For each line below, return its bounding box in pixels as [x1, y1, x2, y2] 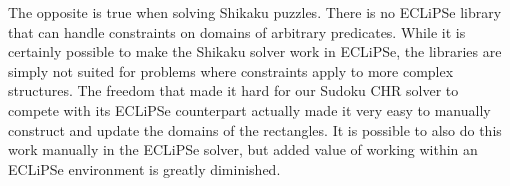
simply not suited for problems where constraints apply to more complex [8, 60, 454, 81]
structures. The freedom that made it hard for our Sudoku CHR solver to [8, 80, 459, 101]
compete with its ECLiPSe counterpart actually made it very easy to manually [8, 99, 491, 120]
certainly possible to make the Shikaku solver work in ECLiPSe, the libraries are [8, 41, 502, 62]
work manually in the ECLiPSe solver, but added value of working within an [8, 139, 478, 160]
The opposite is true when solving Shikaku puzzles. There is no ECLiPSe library [8, 2, 502, 22]
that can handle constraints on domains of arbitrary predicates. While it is [8, 21, 466, 42]
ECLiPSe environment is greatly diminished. [8, 158, 281, 179]
